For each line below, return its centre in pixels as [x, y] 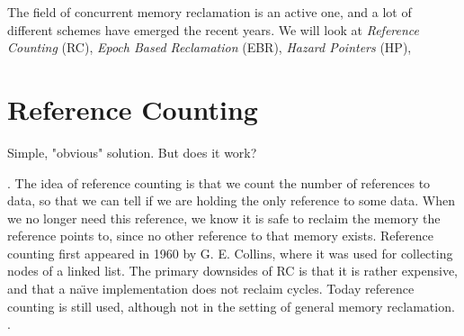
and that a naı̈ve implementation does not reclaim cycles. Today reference [211, 289]
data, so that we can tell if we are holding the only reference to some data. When [232, 200]
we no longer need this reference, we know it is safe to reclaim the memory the [224, 218]
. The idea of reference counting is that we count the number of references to [219, 182]
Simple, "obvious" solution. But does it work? [132, 152]
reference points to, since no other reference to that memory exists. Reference [220, 236]
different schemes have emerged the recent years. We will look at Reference [214, 29]
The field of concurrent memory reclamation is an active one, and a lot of [210, 12]
